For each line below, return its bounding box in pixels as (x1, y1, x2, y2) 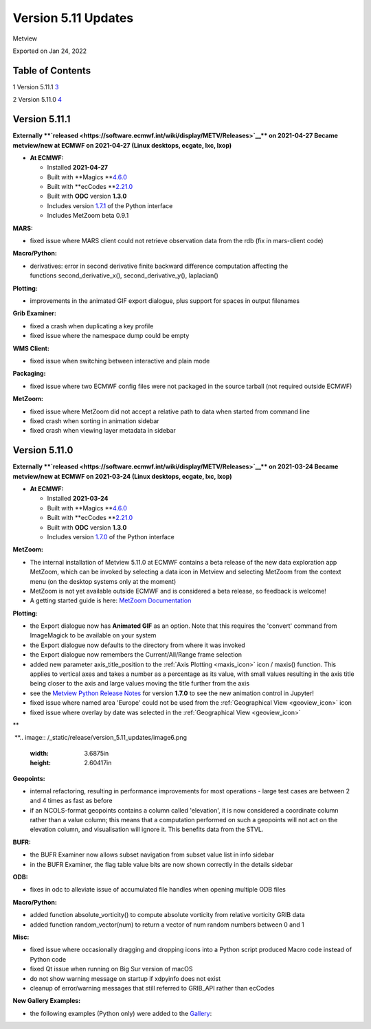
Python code (30, 955, 67, 963)
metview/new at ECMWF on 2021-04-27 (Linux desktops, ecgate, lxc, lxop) (12, 141, 232, 149)
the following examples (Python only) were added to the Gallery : (30, 1009, 212, 1017)
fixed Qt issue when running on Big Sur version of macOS (30, 965, 193, 973)
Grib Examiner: (12, 309, 56, 317)
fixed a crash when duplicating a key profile (30, 321, 154, 330)
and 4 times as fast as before (30, 797, 113, 805)
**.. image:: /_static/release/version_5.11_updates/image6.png (14, 734, 188, 742)
